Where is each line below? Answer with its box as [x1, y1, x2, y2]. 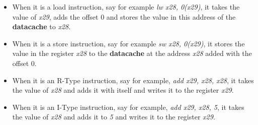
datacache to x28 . [12, 21, 71, 32]
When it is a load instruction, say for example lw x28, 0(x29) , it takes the [12, 2, 240, 12]
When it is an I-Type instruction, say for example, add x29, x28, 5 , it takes [12, 101, 244, 112]
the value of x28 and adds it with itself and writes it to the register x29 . [12, 85, 234, 95]
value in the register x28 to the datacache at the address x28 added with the [12, 48, 252, 58]
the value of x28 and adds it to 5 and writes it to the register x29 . [12, 111, 215, 122]
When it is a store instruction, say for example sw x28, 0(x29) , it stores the [12, 38, 245, 48]
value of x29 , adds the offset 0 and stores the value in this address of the [12, 11, 236, 22]
